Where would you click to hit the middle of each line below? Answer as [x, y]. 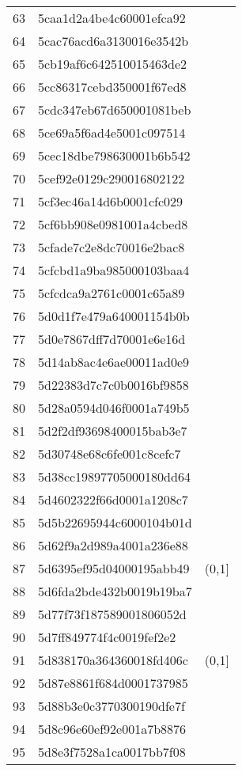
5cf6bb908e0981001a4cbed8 [113, 224]
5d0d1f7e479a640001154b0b [114, 316]
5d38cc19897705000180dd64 [114, 476]
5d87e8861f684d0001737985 [113, 683]
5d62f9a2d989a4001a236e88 [113, 545]
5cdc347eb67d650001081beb [115, 110]
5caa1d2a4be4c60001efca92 [112, 18]
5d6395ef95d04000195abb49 [114, 568]
